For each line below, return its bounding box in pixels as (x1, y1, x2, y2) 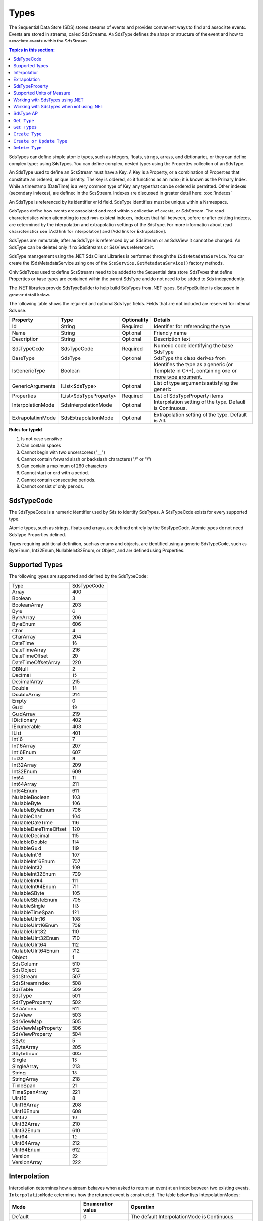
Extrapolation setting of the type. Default (153, 411, 247, 418)
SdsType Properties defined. (9, 531, 67, 537)
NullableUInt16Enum (12, 922, 58, 929)
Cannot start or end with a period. (21, 470, 89, 476)
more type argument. (153, 373, 202, 380)
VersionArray (12, 1159, 42, 1166)
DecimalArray (12, 678, 43, 685)
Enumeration (83, 1200, 114, 1207)
